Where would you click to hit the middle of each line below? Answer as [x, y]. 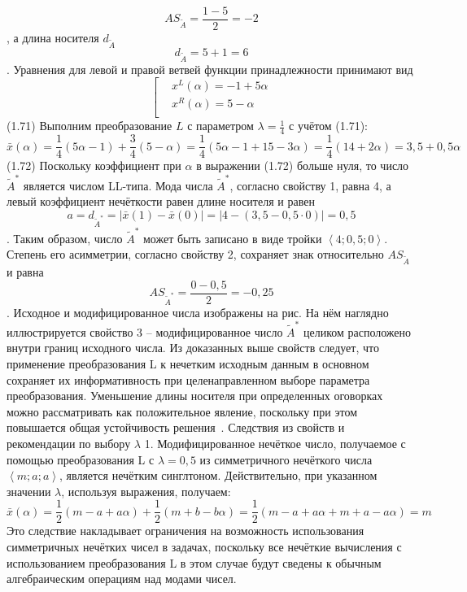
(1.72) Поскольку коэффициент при [94, 165]
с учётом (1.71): [329, 126]
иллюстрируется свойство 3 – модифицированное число [145, 331]
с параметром [220, 126]
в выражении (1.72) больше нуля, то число [303, 165]
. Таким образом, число [65, 238]
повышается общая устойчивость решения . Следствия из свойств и [176, 427]
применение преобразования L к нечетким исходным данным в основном [188, 364]
